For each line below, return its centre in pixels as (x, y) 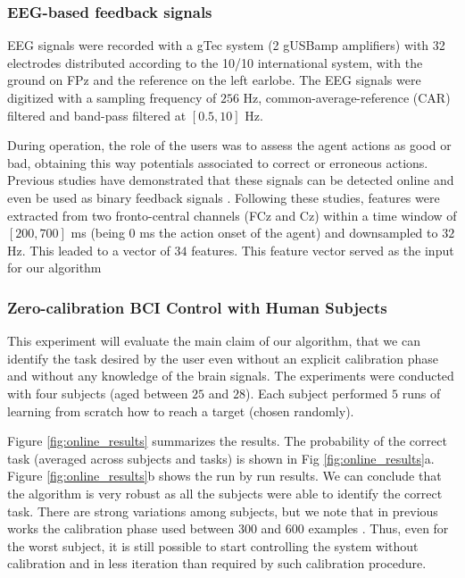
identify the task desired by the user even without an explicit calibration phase (223, 358)
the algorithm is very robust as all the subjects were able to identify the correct (225, 493)
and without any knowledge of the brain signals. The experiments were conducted (231, 376)
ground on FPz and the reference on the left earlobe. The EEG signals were (214, 80)
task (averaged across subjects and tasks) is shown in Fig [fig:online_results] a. (221, 458)
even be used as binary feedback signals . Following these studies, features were (224, 197)
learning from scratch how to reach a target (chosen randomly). (181, 410)
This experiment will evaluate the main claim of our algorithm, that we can (214, 341)
